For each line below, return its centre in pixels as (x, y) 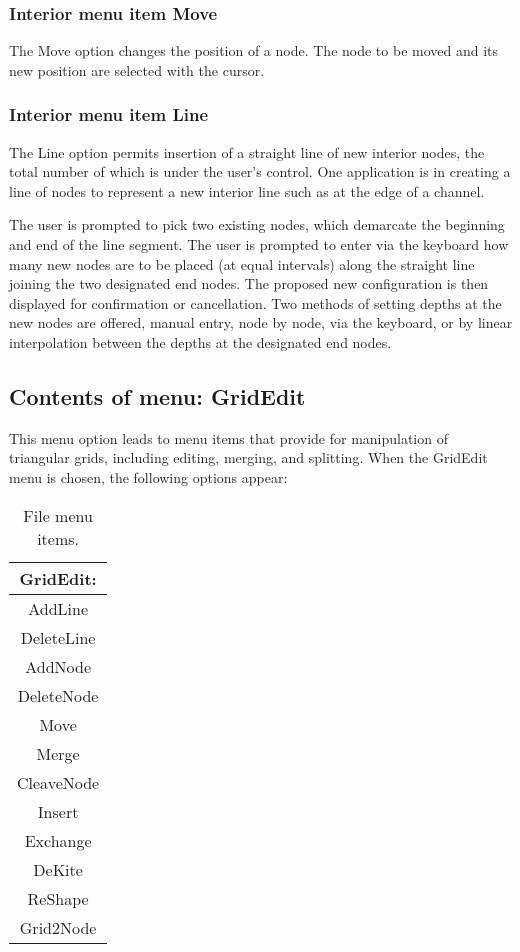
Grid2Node (58, 927)
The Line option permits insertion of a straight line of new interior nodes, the (247, 151)
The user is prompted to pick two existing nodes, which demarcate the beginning (257, 224)
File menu (58, 515)
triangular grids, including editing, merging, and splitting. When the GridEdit (248, 457)
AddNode (58, 666)
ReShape (58, 898)
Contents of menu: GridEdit (157, 395)
